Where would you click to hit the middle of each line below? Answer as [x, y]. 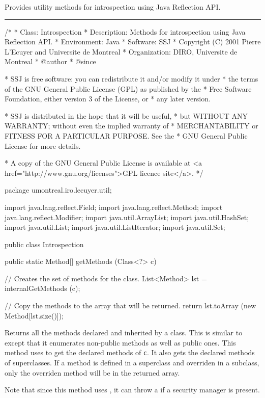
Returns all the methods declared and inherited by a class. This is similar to [124, 333]
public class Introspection [44, 244]
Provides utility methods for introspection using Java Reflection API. [113, 7]
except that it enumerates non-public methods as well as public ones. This [120, 342]
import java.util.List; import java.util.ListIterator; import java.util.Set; [115, 227]
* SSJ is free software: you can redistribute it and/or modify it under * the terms [131, 78]
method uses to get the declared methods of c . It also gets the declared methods [130, 352]
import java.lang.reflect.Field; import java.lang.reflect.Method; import [114, 207]
